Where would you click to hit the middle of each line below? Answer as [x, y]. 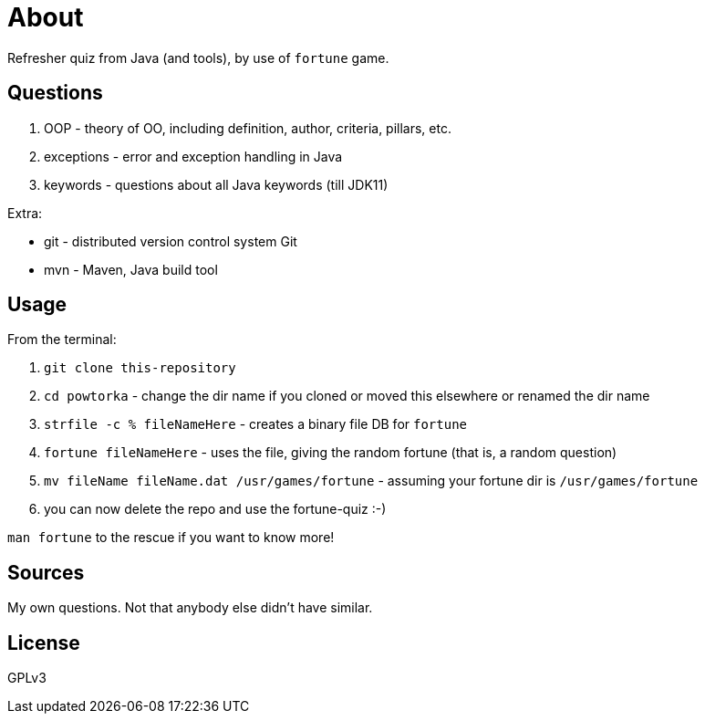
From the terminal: [62, 340]
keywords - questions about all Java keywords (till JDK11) [216, 184]
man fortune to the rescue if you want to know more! [171, 538]
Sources [46, 572]
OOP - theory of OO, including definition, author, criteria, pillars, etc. [248, 128]
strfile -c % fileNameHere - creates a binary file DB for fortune [256, 424]
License [44, 643]
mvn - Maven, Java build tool [131, 269]
